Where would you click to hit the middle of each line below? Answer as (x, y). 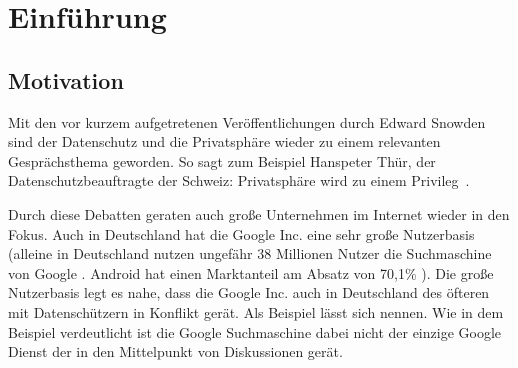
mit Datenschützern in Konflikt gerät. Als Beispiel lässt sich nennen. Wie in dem (256, 311)
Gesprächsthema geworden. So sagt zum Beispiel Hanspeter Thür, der (222, 160)
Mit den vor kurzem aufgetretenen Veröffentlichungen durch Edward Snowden (247, 121)
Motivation (66, 79)
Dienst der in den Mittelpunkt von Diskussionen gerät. (175, 351)
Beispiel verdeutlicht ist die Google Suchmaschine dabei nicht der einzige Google (255, 331)
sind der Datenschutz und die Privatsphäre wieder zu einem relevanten (224, 141)
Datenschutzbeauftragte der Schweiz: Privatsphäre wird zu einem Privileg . (239, 180)
